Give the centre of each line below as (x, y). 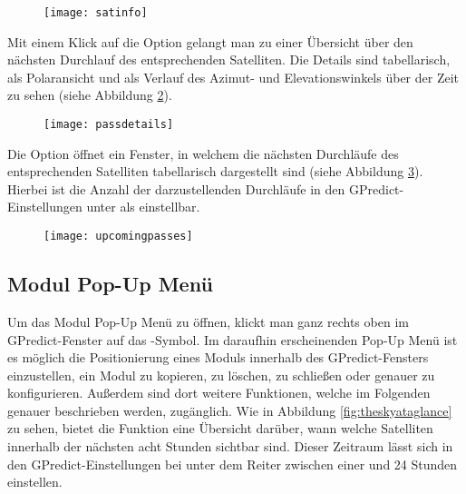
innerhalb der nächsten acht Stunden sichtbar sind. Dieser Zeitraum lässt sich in (230, 446)
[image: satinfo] (96, 13)
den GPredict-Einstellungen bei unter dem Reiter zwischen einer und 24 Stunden (233, 464)
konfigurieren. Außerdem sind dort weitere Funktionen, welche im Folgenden (219, 393)
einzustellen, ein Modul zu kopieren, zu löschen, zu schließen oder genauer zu (221, 375)
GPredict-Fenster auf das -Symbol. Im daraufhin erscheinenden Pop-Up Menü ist (233, 339)
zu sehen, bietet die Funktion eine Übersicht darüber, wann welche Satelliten (220, 428)
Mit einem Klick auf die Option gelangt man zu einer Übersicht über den (210, 41)
